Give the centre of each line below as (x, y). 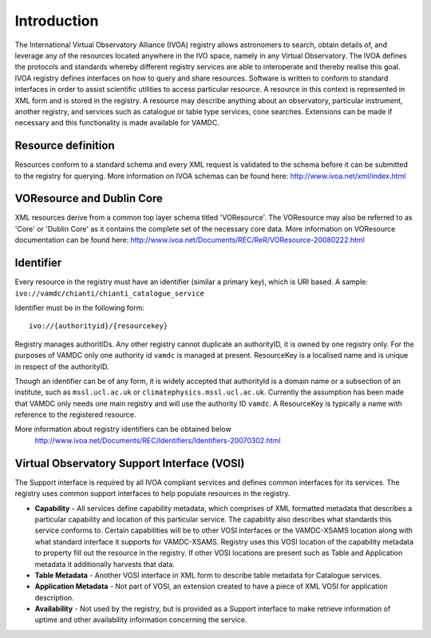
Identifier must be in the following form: (80, 307)
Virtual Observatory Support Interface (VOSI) (130, 463)
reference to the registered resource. (75, 414)
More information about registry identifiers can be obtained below (123, 429)
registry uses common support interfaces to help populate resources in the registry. (152, 493)
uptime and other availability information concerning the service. (141, 620)
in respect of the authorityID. (62, 367)
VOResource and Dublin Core (89, 198)
